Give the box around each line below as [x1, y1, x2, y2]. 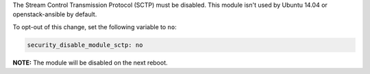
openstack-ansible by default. [12, 10, 97, 18]
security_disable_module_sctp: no [27, 41, 143, 49]
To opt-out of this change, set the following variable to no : [12, 22, 177, 31]
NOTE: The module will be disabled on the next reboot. [12, 58, 168, 67]
